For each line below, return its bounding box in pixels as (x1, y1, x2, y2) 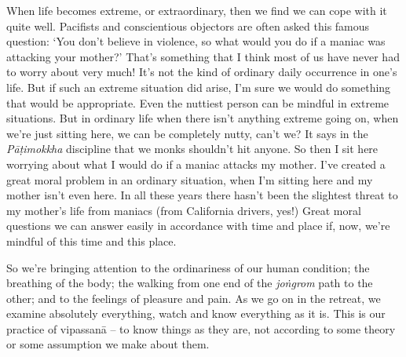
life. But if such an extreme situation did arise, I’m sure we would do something (6, 78, 391, 95)
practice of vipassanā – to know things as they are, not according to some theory (6, 320, 396, 337)
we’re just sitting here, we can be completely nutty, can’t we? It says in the (6, 125, 368, 141)
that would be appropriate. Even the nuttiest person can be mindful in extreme (6, 94, 390, 111)
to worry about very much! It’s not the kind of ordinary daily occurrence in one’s (6, 64, 397, 80)
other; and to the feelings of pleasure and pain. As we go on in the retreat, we (6, 290, 381, 306)
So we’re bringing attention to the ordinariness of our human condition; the (6, 259, 370, 275)
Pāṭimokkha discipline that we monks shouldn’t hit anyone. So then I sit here (6, 140, 379, 157)
